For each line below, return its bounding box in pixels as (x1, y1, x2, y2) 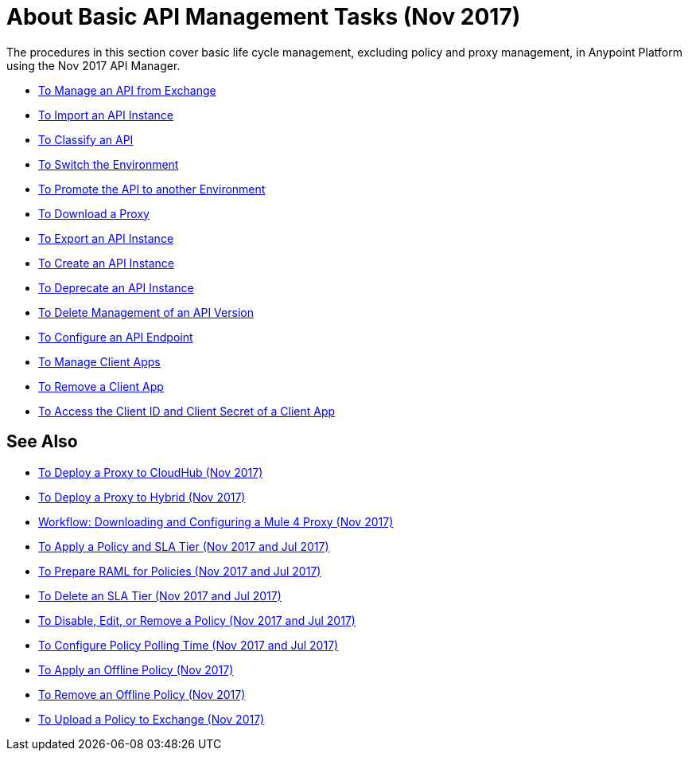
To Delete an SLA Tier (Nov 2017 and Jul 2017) (38, 588, 282, 603)
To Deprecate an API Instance (38, 280, 194, 295)
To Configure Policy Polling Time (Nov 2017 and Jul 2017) (38, 638, 339, 652)
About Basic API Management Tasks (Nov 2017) (6, 3, 521, 30)
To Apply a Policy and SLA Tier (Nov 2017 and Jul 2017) (38, 539, 329, 553)
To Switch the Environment (38, 157, 179, 171)
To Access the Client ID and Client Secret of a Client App (38, 404, 336, 418)
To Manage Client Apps (38, 354, 161, 369)
